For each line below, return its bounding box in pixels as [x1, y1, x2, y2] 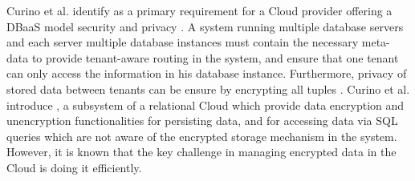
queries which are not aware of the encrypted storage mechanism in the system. [6, 127, 397, 144]
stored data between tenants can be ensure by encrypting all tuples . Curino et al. [6, 80, 410, 97]
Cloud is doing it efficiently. [6, 159, 142, 175]
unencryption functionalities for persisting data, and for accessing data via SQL [6, 112, 398, 129]
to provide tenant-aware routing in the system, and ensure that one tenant [31, 49, 399, 66]
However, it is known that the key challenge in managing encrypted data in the [6, 143, 397, 160]
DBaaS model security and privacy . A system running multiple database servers [6, 18, 404, 34]
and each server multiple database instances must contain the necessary [6, 34, 359, 50]
